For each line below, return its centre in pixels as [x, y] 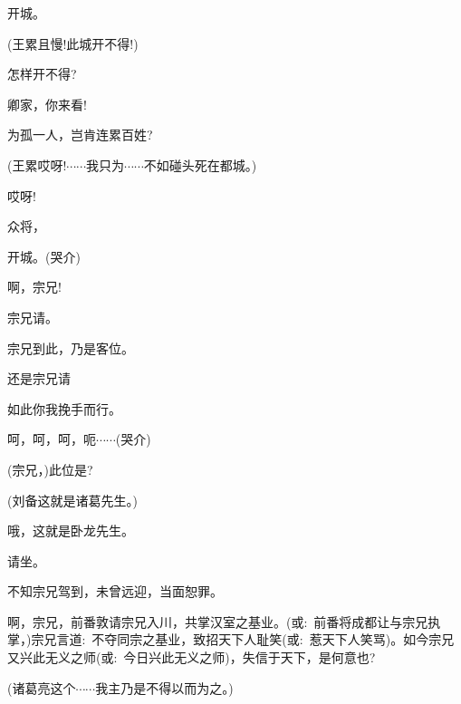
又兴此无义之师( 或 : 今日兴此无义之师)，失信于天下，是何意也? [192, 657]
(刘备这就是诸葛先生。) [72, 500]
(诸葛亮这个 [42, 687]
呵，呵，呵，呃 [52, 439]
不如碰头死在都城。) [200, 164]
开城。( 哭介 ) [44, 256]
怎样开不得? [42, 74]
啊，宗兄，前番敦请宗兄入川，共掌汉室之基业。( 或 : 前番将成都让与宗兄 [218, 621]
